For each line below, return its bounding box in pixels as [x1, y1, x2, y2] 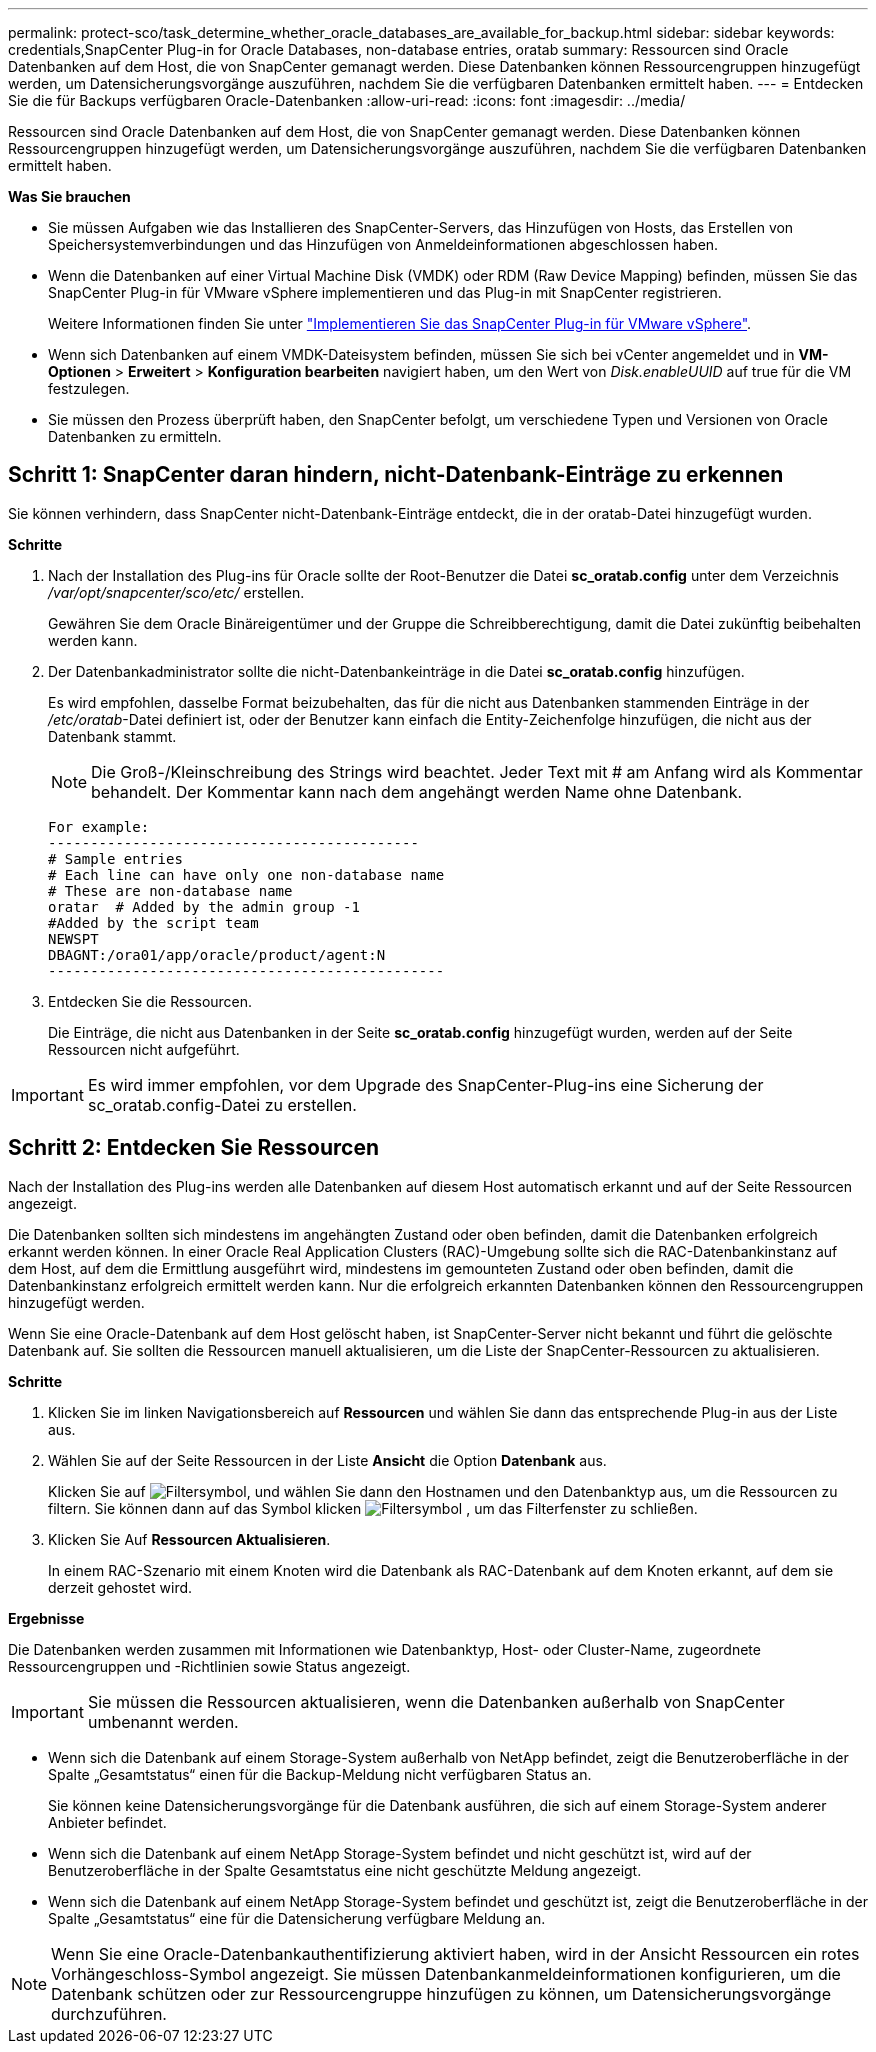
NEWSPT [48, 930, 99, 947]
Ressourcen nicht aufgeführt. [48, 1040, 240, 1058]
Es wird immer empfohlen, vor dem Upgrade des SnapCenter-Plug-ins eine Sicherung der [87, 1074, 764, 1095]
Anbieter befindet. [48, 1813, 167, 1831]
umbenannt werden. [87, 1711, 239, 1732]
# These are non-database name [48, 882, 293, 899]
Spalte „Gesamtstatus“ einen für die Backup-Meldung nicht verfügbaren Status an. [48, 1765, 592, 1783]
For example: [48, 818, 150, 835]
